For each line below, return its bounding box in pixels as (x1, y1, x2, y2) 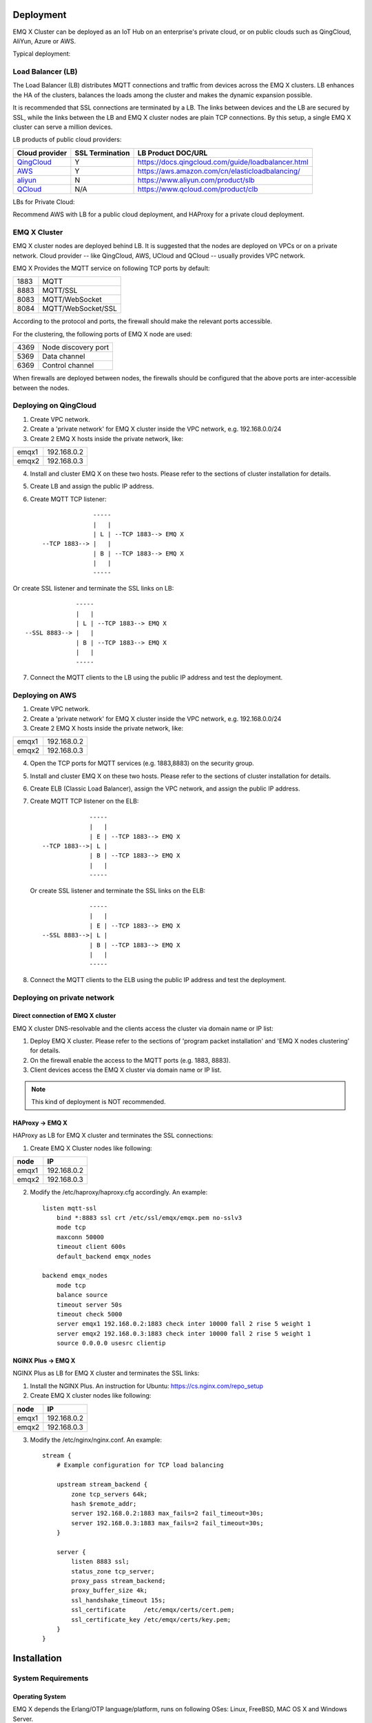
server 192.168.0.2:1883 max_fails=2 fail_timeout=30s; (71, 1509, 265, 1518)
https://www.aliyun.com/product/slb (137, 175, 255, 185)
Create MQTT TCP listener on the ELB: (30, 797, 139, 806)
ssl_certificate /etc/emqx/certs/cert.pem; (71, 1606, 235, 1614)
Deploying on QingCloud (12, 400, 96, 410)
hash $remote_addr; (71, 1500, 137, 1507)
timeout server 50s (56, 1301, 123, 1309)
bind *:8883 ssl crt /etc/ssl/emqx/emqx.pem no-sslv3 (56, 1214, 242, 1221)
